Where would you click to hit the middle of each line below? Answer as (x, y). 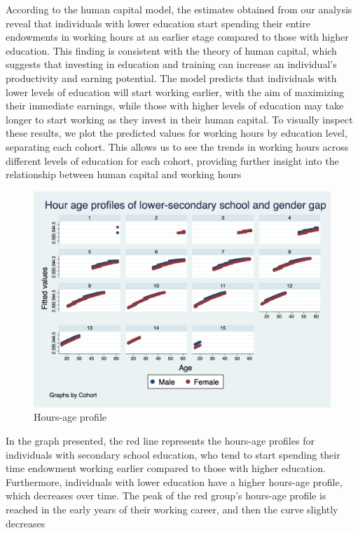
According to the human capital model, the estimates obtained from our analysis (179, 9)
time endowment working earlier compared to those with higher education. (166, 468)
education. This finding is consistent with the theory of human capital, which (171, 50)
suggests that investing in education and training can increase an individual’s (171, 64)
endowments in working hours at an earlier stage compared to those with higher (177, 37)
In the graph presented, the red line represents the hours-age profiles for (160, 440)
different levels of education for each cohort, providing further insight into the (172, 160)
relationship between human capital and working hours (124, 174)
